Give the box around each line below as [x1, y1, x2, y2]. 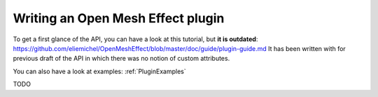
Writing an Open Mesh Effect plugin [13, 10, 225, 26]
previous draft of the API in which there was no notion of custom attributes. [13, 54, 230, 63]
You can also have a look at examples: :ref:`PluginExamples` [13, 67, 186, 75]
